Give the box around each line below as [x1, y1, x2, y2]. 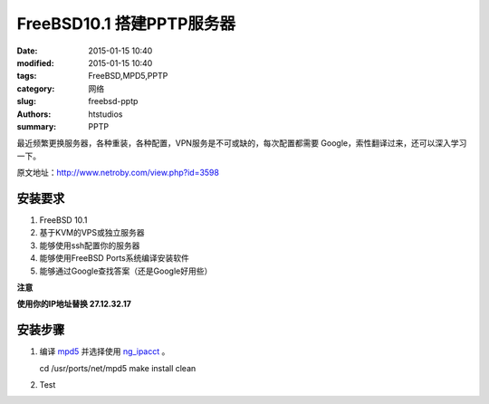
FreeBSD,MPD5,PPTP [88, 71, 168, 82]
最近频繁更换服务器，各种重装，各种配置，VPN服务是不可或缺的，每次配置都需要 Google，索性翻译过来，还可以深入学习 [16, 138, 467, 149]
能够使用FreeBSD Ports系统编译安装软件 [39, 253, 189, 264]
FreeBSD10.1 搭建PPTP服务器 [16, 14, 235, 34]
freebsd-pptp [88, 96, 139, 107]
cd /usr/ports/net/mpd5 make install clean [39, 362, 197, 373]
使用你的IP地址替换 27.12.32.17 [16, 299, 131, 310]
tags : [16, 71, 37, 82]
